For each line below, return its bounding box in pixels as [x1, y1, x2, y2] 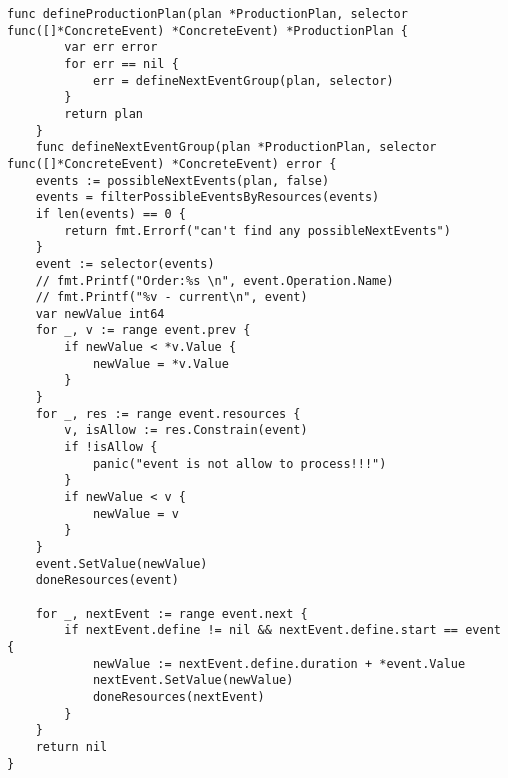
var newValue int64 [35, 306, 165, 321]
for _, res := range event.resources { [35, 406, 301, 421]
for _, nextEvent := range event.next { [35, 606, 308, 621]
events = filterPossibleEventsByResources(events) [35, 190, 380, 205]
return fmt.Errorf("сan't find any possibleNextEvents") [64, 223, 451, 238]
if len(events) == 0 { [35, 206, 186, 221]
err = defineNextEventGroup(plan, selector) [92, 73, 394, 88]
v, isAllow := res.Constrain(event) [64, 423, 308, 438]
